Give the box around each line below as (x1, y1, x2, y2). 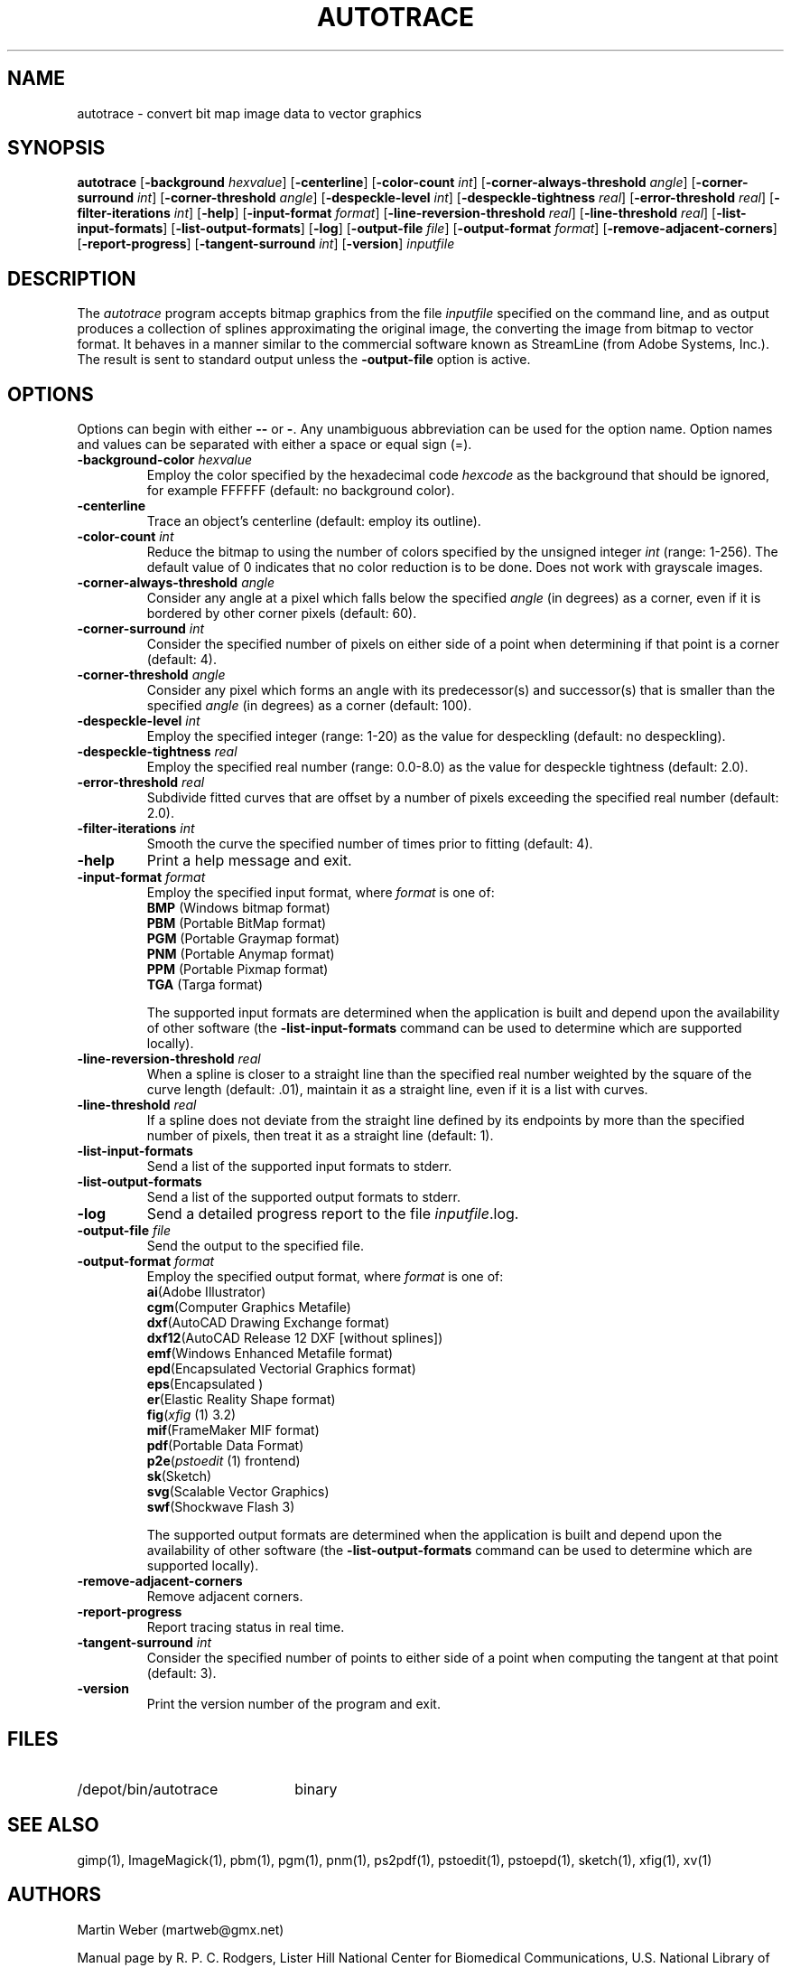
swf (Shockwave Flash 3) (146, 1499, 295, 1515)
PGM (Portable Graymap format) (146, 931, 340, 947)
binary (294, 1779, 338, 1798)
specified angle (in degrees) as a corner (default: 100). (146, 698, 472, 714)
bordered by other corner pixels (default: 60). (146, 605, 417, 622)
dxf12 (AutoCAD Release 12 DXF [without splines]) (146, 1330, 443, 1346)
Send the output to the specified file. (146, 1238, 364, 1254)
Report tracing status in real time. (146, 1619, 345, 1635)
